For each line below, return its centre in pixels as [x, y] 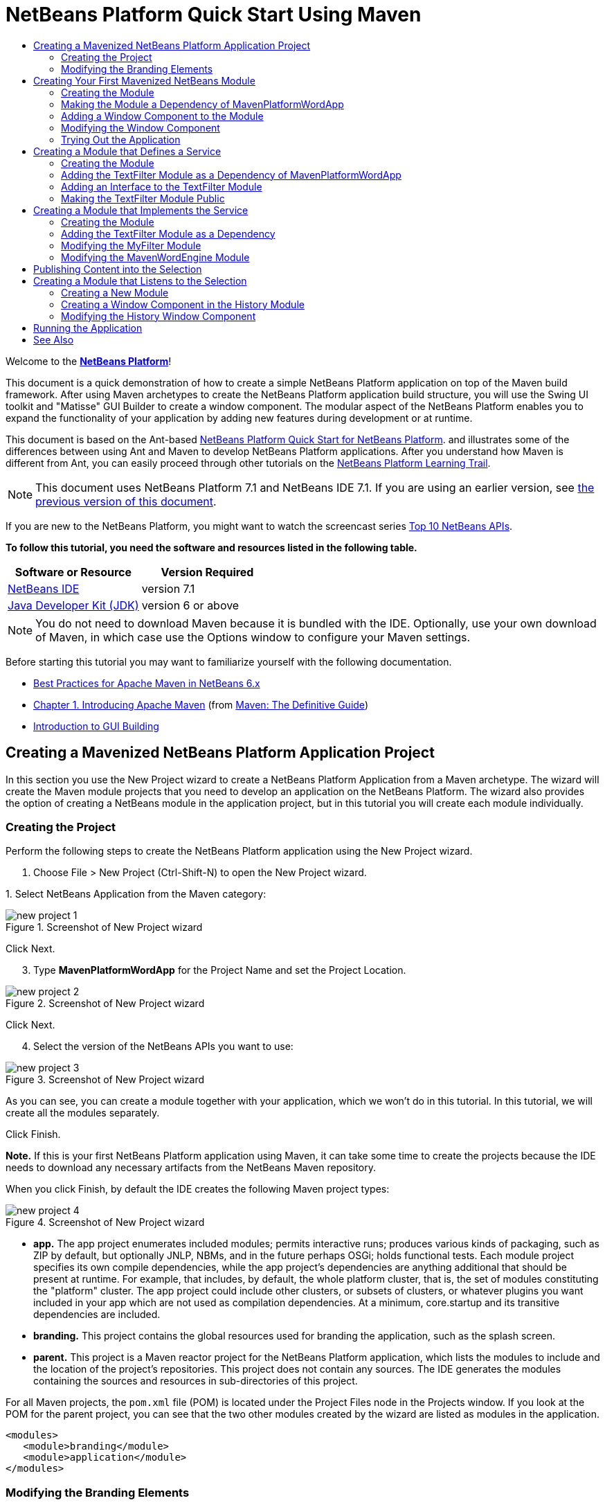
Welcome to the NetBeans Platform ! [89, 361]
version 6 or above [190, 605]
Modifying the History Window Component [159, 316]
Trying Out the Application [121, 139]
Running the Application [88, 328]
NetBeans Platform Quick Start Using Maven [214, 15]
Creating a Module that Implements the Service [141, 210]
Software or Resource [73, 572]
